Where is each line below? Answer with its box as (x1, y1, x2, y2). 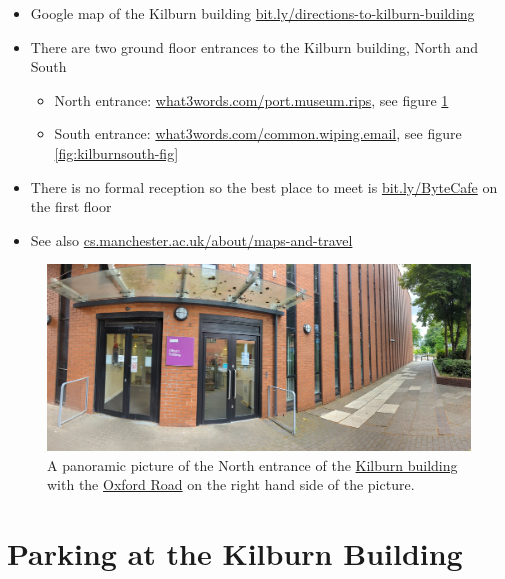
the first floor (30, 196, 112, 217)
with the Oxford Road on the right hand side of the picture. (47, 474, 415, 495)
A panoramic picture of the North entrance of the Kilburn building (47, 454, 458, 475)
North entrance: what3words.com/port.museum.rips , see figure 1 (54, 89, 449, 110)
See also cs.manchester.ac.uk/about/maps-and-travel (30, 229, 353, 250)
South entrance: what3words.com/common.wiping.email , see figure (54, 123, 462, 144)
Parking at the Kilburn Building (7, 533, 463, 574)
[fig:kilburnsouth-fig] (54, 142, 179, 163)
